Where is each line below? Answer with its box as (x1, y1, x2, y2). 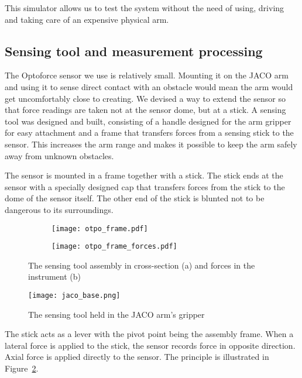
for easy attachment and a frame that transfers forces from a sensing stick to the (5, 126, 294, 139)
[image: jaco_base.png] (28, 291, 121, 300)
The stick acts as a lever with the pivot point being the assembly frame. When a (5, 328, 294, 340)
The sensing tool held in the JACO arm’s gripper (28, 308, 205, 320)
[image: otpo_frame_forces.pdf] (52, 242, 177, 251)
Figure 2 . (5, 362, 39, 374)
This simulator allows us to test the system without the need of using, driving (5, 2, 284, 13)
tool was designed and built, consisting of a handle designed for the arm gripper (5, 115, 291, 127)
